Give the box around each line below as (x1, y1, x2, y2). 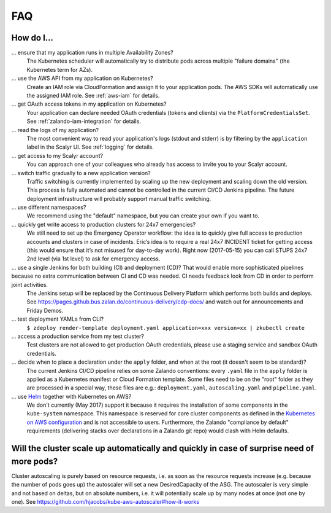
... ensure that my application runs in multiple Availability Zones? (11, 49, 174, 57)
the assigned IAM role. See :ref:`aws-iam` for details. (26, 92, 160, 100)
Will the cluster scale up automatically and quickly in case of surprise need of (11, 443, 314, 454)
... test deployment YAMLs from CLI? (11, 315, 104, 323)
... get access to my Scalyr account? (11, 152, 104, 159)
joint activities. (11, 281, 48, 288)
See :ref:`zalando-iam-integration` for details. (26, 117, 141, 125)
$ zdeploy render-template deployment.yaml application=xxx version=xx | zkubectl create (26, 324, 305, 331)
